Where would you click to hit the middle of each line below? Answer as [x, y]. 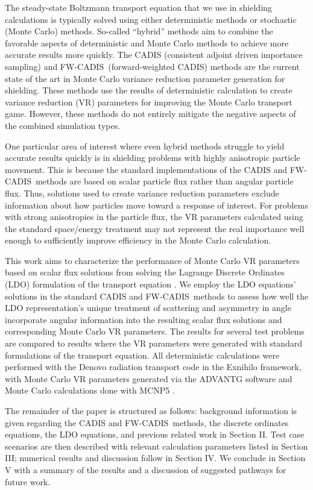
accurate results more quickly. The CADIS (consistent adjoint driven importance [154, 55]
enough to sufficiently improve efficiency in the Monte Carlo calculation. [138, 240]
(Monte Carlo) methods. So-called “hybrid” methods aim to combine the [139, 31]
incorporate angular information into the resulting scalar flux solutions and [144, 319]
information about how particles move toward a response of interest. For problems [156, 205]
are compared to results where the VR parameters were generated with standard [154, 343]
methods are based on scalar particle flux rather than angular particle [165, 181]
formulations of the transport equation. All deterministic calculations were [142, 355]
